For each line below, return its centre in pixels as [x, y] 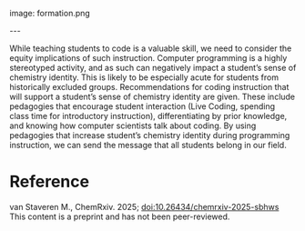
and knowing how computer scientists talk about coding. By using [133, 126]
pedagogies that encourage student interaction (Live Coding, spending [142, 106]
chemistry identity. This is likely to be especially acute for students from [144, 77]
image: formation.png [50, 13]
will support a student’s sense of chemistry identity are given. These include [152, 96]
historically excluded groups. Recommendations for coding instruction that [149, 87]
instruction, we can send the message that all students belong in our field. [148, 145]
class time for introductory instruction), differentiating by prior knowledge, [148, 116]
